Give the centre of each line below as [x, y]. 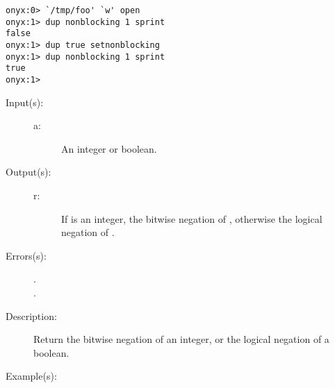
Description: [31, 315]
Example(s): [31, 376]
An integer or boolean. [109, 148]
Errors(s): [26, 255]
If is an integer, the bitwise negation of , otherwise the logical [192, 218]
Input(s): [25, 102]
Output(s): [28, 172]
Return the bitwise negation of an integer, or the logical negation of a [181, 339]
